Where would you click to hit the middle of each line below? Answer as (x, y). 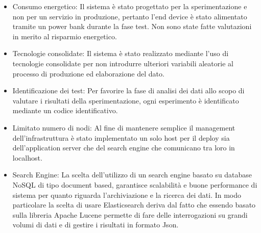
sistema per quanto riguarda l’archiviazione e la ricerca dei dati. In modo (127, 195)
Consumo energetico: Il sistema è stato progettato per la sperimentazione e (130, 6)
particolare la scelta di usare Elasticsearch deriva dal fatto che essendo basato (134, 205)
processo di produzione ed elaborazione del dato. (88, 73)
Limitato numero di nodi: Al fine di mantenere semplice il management (124, 127)
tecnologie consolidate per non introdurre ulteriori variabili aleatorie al (123, 63)
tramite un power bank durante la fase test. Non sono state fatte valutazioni (132, 26)
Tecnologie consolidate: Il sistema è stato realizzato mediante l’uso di (121, 53)
